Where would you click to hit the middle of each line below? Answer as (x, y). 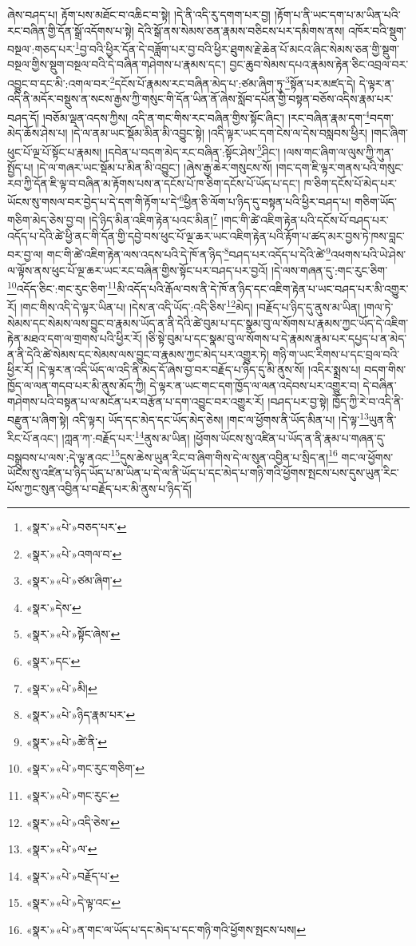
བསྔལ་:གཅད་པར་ (41, 48)
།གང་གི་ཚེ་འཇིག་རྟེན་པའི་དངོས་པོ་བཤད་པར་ (305, 220)
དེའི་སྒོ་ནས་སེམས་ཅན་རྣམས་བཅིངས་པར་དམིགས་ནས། (241, 30)
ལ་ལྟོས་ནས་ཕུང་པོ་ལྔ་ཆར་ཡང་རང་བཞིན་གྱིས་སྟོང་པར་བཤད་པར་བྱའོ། (138, 270)
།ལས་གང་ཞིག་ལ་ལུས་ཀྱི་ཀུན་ (339, 151)
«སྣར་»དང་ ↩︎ (53, 661)
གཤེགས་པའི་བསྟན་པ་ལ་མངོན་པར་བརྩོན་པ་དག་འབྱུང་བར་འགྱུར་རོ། (136, 401)
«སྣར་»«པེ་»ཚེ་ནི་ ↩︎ (66, 741)
